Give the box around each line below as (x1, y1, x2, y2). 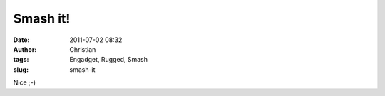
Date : (13, 36, 30, 44)
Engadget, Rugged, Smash (69, 55, 148, 64)
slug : (13, 65, 29, 74)
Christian (69, 45, 96, 53)
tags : (13, 55, 29, 64)
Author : (13, 45, 37, 53)
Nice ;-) (13, 78, 36, 87)
